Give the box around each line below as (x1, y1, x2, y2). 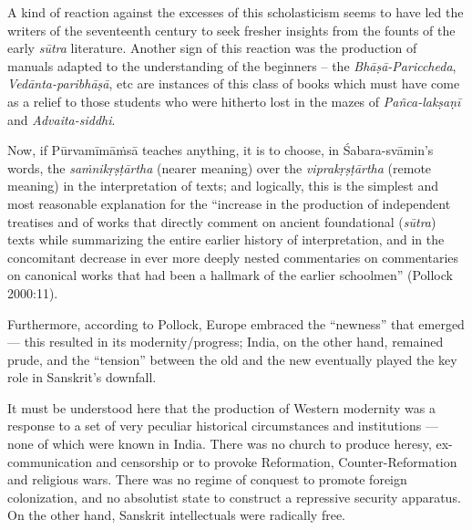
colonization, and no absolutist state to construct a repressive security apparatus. (7, 487, 461, 506)
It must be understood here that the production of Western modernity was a (7, 398, 436, 417)
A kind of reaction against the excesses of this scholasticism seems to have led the (7, 3, 464, 21)
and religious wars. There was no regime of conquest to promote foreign (7, 470, 407, 489)
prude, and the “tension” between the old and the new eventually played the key (7, 349, 457, 369)
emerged (418, 314, 465, 333)
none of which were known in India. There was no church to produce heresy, (7, 434, 432, 453)
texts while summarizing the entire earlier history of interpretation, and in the (7, 230, 445, 249)
